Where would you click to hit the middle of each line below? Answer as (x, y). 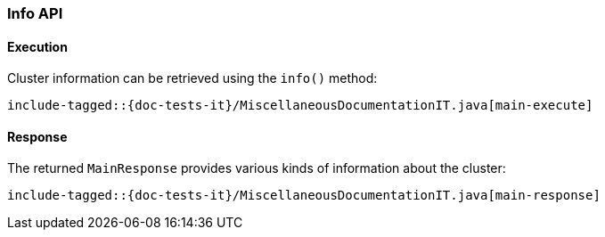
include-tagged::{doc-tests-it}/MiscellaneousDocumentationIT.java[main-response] (304, 196)
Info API (35, 13)
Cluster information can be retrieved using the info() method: (192, 78)
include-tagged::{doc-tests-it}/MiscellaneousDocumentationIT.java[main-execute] (300, 106)
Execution (37, 46)
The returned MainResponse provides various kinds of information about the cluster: (257, 168)
